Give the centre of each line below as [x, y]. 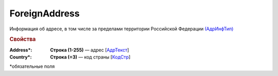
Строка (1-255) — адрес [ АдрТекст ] [90, 50]
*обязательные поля [32, 66]
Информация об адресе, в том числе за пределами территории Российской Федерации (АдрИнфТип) [121, 29]
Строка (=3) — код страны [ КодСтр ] [90, 57]
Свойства [23, 40]
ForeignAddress [45, 13]
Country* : [21, 57]
